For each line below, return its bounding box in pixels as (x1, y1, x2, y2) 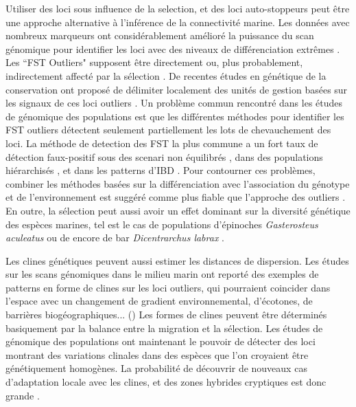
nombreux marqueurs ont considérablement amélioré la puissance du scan (5, 28, 314, 43)
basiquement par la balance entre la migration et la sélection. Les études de (5, 320, 323, 335)
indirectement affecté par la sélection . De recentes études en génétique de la (5, 68, 327, 82)
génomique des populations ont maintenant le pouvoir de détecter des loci (5, 334, 316, 349)
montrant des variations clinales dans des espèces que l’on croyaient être (5, 347, 309, 362)
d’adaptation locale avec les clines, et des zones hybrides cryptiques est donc (5, 375, 327, 389)
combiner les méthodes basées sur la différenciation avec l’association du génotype (5, 176, 350, 190)
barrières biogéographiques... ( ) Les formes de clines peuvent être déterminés (5, 307, 327, 322)
